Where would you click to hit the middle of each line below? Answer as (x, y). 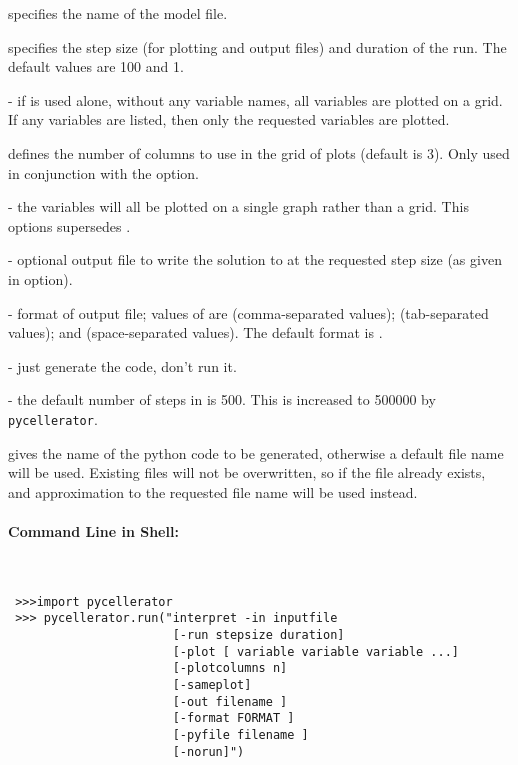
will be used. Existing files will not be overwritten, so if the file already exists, (247, 472)
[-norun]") (208, 751)
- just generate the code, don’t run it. (122, 365)
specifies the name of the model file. (118, 13)
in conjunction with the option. (103, 172)
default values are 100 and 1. (96, 66)
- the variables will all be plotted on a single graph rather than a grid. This (238, 206)
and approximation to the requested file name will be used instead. (213, 491)
